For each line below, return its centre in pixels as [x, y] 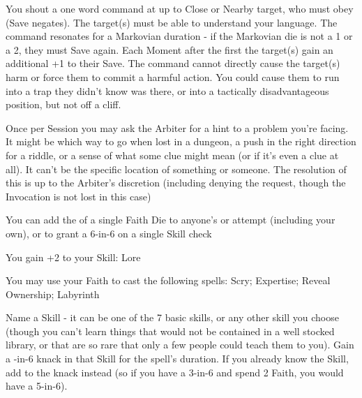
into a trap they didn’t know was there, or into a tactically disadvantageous [167, 90]
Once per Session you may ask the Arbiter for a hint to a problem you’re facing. [177, 127]
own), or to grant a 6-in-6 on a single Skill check [109, 233]
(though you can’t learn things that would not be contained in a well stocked [170, 331]
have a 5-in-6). [37, 386]
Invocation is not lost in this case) [78, 196]
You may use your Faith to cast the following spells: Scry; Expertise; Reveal [168, 280]
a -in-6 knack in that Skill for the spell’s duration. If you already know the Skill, [177, 359]
